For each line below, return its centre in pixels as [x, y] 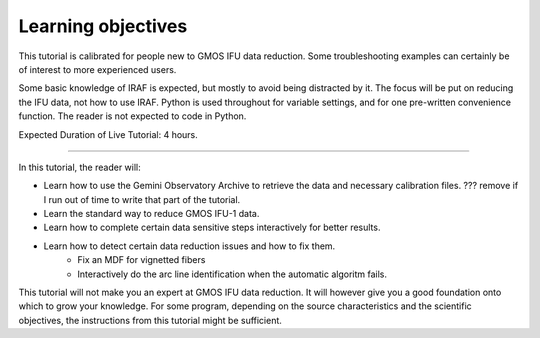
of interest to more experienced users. [97, 69]
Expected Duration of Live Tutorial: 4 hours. [108, 134]
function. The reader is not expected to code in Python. [132, 116]
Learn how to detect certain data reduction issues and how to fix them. [189, 246]
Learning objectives [103, 26]
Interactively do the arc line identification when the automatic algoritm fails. [232, 274]
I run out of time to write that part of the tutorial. [142, 199]
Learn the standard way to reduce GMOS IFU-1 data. [151, 214]
